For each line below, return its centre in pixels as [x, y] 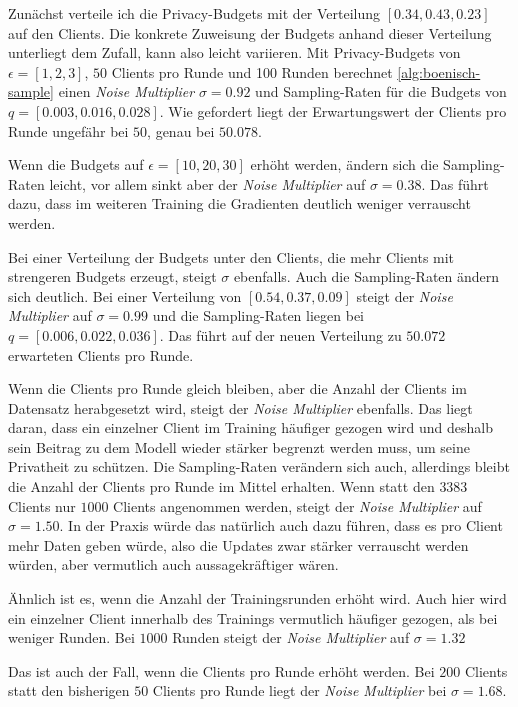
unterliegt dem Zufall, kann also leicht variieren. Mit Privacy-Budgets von [234, 52]
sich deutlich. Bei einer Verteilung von [125, 295]
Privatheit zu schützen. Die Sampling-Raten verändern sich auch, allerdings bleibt [259, 466]
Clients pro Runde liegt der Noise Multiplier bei [299, 690]
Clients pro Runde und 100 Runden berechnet [252, 71]
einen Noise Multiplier [126, 91]
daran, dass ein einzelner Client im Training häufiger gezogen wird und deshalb [251, 427]
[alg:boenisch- [439, 71]
